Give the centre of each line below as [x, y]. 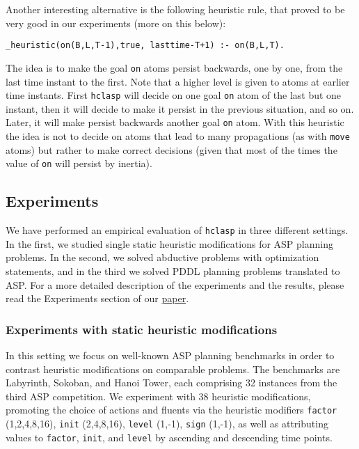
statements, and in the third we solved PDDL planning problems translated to [173, 270]
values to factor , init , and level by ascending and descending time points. [169, 437]
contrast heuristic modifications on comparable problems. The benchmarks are [173, 369]
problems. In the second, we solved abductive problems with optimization [162, 257]
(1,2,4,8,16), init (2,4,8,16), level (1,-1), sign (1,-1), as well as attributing [167, 423]
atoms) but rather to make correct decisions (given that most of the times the [171, 149]
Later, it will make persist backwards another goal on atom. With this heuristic [175, 122]
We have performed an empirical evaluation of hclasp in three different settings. [177, 230]
